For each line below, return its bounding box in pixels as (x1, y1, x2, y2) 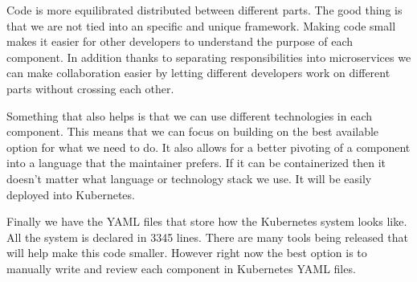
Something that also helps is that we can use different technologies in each (6, 107, 372, 124)
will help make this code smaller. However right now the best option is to (6, 244, 367, 261)
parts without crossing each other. (6, 80, 174, 96)
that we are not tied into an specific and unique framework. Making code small (6, 17, 396, 34)
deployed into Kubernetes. (6, 186, 135, 202)
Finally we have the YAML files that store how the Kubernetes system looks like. (6, 213, 407, 230)
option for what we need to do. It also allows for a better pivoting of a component (6, 138, 411, 155)
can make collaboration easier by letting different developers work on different (6, 64, 390, 81)
